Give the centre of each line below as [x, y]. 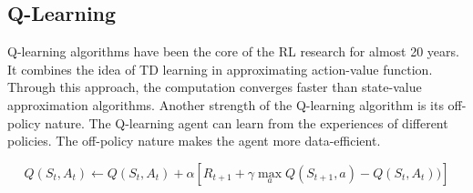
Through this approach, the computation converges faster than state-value [215, 87]
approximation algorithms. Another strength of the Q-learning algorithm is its [226, 104]
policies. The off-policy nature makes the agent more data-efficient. [194, 141]
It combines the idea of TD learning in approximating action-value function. [220, 69]
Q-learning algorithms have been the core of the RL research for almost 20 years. [233, 51]
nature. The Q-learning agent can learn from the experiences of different [247, 122]
